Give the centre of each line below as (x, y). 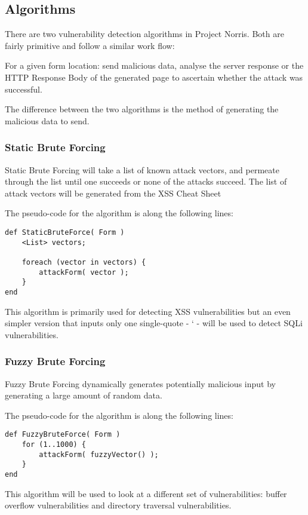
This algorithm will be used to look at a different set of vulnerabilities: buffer (146, 493)
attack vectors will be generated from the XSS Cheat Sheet (113, 193)
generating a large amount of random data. (84, 395)
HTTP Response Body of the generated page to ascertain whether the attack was (154, 77)
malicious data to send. (47, 120)
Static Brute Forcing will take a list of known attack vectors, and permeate (142, 169)
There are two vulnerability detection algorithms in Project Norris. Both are (144, 34)
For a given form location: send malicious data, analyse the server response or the (154, 65)
